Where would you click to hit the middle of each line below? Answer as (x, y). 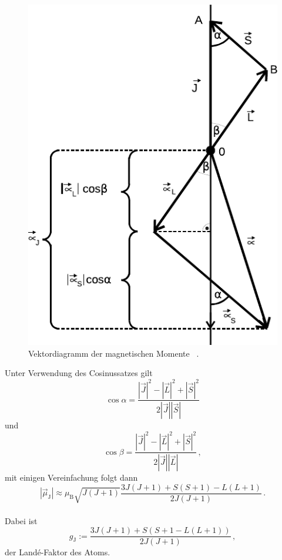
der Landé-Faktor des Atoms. (58, 552)
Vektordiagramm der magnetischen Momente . (114, 353)
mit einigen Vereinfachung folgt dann (71, 477)
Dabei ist (21, 520)
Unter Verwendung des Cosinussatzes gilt (79, 373)
